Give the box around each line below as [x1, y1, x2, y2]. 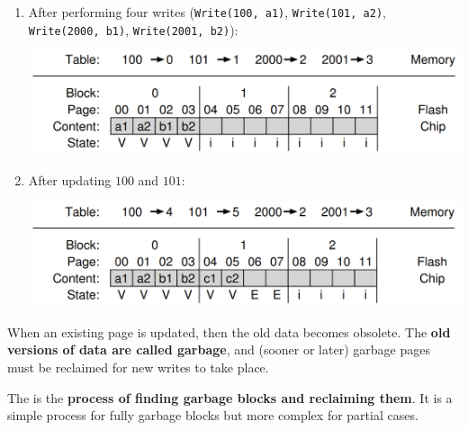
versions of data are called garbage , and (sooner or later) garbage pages [7, 340, 430, 359]
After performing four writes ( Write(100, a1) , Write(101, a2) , [28, 3, 386, 21]
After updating [28, 170, 112, 189]
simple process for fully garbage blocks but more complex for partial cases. [7, 406, 418, 425]
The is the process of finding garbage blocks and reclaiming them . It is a [7, 388, 453, 407]
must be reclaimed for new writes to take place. [7, 357, 269, 376]
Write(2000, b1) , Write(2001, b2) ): [28, 20, 238, 39]
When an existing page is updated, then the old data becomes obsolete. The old [7, 322, 451, 341]
